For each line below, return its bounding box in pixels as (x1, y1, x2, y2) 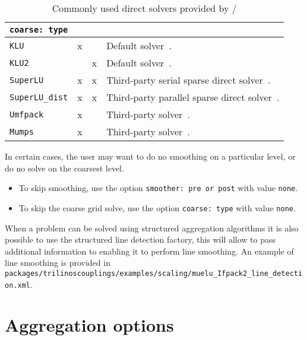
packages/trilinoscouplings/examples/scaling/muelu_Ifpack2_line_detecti (5, 269, 303, 278)
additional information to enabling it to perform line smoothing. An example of (5, 244, 294, 257)
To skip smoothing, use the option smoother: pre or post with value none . (18, 182, 298, 194)
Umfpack (10, 109, 44, 119)
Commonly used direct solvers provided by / (52, 1, 237, 15)
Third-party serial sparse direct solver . (106, 73, 271, 87)
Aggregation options (5, 313, 174, 337)
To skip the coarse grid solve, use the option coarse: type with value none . (18, 201, 296, 214)
